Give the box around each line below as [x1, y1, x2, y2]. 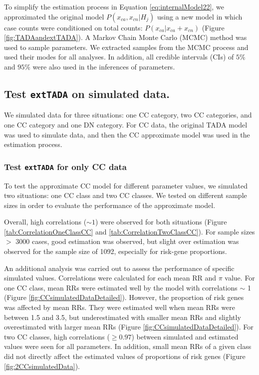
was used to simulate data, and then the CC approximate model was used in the [4, 129, 250, 139]
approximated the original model [4, 11, 104, 21]
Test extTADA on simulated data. [4, 85, 170, 101]
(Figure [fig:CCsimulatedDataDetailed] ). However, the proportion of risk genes [4, 292, 244, 302]
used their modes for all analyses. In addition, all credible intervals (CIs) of [4, 51, 234, 62]
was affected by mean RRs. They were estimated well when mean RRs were [4, 302, 236, 312]
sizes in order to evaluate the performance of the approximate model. [4, 199, 216, 210]
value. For [225, 272, 255, 283]
